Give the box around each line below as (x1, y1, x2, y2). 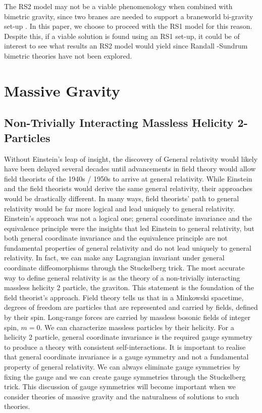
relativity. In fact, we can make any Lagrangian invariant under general (4, 252, 225, 263)
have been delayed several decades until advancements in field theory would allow (4, 163, 256, 174)
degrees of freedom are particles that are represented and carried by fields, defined (4, 302, 258, 312)
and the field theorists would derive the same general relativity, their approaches (4, 183, 253, 194)
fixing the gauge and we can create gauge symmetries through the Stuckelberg (4, 371, 246, 382)
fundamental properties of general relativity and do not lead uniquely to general (4, 242, 251, 253)
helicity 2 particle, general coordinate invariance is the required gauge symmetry (4, 332, 252, 342)
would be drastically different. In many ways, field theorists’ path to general (4, 193, 239, 203)
